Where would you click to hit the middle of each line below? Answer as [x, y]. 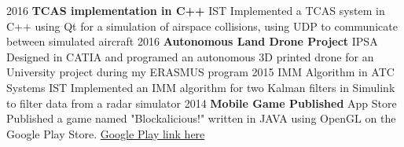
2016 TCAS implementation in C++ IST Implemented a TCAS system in [196, 10]
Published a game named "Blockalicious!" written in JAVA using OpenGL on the [201, 118]
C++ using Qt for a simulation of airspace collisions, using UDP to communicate [202, 26]
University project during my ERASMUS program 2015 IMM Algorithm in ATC [200, 72]
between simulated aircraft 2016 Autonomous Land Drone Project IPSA [192, 41]
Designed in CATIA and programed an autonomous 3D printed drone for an [190, 56]
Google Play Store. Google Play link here [106, 133]
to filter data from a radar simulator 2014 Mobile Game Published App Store [202, 103]
